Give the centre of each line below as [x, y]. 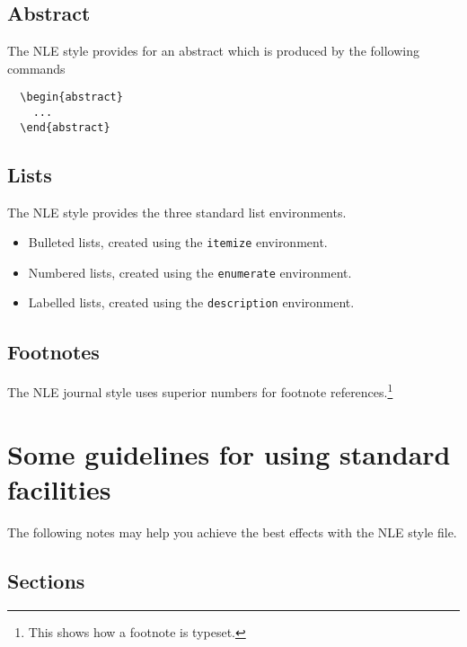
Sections [46, 580]
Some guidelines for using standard [229, 453]
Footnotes [53, 351]
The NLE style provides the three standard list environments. [177, 212]
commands [36, 68]
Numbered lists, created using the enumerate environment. [190, 272]
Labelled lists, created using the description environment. [191, 302]
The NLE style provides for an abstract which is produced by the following [213, 51]
